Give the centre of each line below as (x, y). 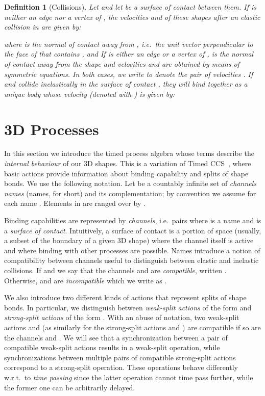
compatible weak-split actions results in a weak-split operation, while (112, 347)
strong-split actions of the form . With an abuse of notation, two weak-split (122, 317)
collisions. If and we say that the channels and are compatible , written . (115, 270)
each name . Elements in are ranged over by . (75, 203)
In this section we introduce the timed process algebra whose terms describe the (129, 153)
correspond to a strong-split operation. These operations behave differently (121, 367)
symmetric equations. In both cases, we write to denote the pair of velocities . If (129, 74)
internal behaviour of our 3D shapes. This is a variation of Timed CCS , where (128, 163)
